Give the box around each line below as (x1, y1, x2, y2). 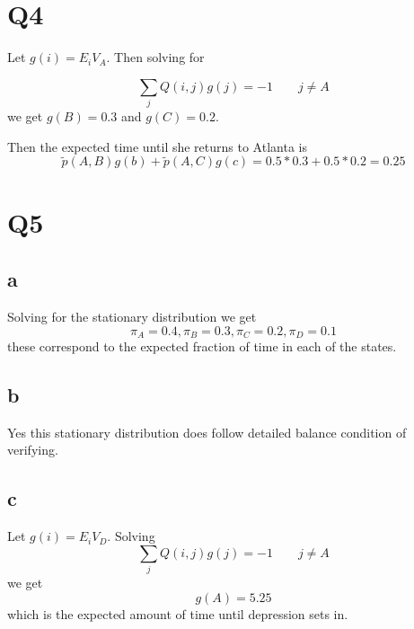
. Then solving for (106, 48, 205, 66)
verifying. (7, 440, 58, 459)
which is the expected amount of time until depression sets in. (7, 604, 348, 623)
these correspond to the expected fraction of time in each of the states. (7, 337, 397, 356)
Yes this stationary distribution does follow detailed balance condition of (7, 422, 407, 441)
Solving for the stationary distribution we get (7, 307, 257, 326)
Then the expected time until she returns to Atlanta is (7, 137, 307, 155)
